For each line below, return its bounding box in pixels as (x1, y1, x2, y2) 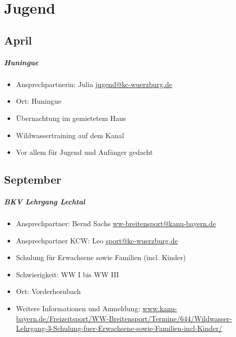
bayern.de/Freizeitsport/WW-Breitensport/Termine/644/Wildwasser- (16, 313, 232, 323)
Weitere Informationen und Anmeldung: (16, 303, 140, 313)
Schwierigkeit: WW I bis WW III (16, 269, 119, 279)
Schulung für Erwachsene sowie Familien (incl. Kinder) (16, 252, 186, 263)
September (4, 172, 61, 187)
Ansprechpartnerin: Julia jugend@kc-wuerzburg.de (16, 78, 172, 89)
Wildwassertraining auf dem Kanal (16, 130, 124, 140)
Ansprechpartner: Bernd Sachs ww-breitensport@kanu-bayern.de (16, 218, 216, 229)
